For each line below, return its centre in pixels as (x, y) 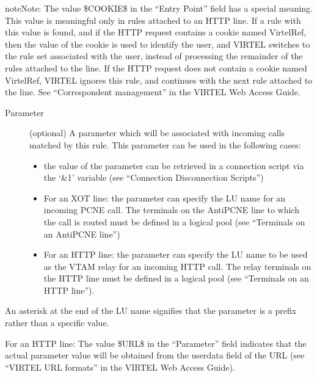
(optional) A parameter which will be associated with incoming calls (157, 133)
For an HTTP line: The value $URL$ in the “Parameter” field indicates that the (156, 343)
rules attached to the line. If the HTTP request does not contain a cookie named (156, 67)
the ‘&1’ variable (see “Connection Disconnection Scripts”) (154, 177)
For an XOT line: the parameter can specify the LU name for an (165, 198)
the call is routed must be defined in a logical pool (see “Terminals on (174, 221)
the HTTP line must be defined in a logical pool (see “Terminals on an (176, 278)
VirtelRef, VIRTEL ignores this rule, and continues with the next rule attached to (159, 80)
